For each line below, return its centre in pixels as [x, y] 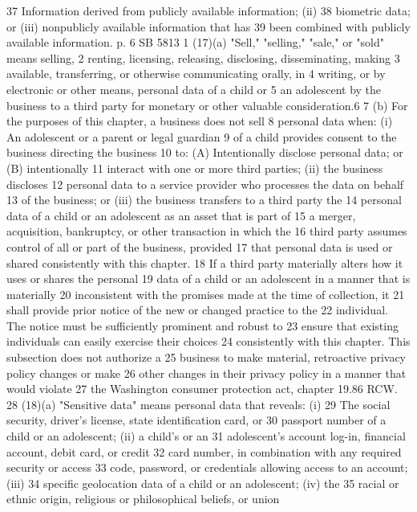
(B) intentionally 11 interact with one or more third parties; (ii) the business [195, 168]
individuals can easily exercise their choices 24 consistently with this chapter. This [208, 341]
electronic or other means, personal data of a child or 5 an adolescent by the [194, 89]
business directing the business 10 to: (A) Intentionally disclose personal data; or [205, 152]
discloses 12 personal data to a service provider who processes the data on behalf [205, 184]
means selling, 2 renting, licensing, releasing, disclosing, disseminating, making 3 [203, 57]
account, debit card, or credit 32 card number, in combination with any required [204, 451]
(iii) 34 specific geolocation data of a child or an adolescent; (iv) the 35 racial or [203, 483]
